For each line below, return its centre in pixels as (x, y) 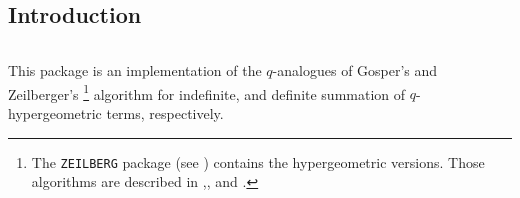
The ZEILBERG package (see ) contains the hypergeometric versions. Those (258, 161)
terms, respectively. (165, 113)
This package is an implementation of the (135, 70)
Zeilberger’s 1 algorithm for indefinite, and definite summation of (207, 92)
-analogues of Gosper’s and (355, 70)
